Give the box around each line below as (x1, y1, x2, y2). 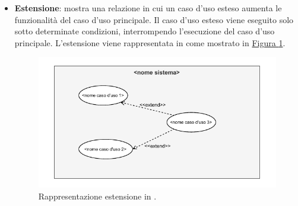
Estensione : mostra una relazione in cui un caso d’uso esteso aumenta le (14, 2, 282, 14)
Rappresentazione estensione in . (38, 189, 157, 202)
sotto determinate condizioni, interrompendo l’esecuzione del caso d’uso (14, 25, 275, 37)
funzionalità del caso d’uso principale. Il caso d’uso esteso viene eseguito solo (14, 13, 294, 25)
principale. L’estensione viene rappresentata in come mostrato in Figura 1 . (14, 36, 286, 49)
